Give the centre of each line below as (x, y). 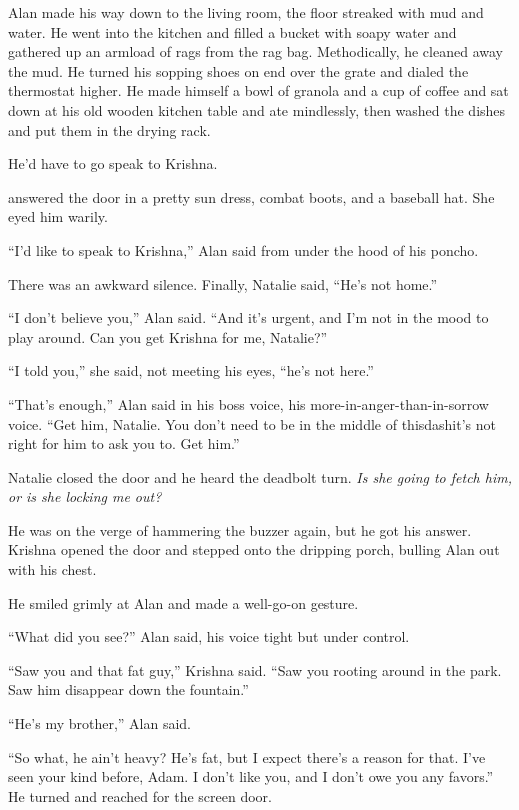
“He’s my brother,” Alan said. (100, 723)
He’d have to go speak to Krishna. (113, 163)
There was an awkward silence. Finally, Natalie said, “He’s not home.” (223, 283)
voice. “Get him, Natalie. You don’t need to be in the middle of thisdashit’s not (252, 423)
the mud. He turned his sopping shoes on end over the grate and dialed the (238, 70)
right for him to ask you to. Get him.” (124, 443)
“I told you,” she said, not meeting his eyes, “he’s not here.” (191, 370)
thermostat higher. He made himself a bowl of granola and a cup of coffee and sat (258, 90)
